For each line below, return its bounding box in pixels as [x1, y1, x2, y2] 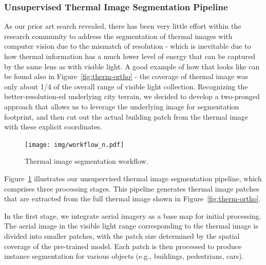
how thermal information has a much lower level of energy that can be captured [4, 51, 256, 61]
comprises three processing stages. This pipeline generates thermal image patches [4, 183, 259, 194]
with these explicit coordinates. [4, 121, 102, 132]
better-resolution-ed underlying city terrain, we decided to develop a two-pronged [4, 91, 260, 102]
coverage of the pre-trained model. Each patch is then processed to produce [4, 240, 242, 251]
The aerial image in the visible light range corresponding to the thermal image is [4, 220, 258, 231]
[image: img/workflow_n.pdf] [25, 141, 124, 148]
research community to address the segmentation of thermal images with [4, 30, 233, 41]
